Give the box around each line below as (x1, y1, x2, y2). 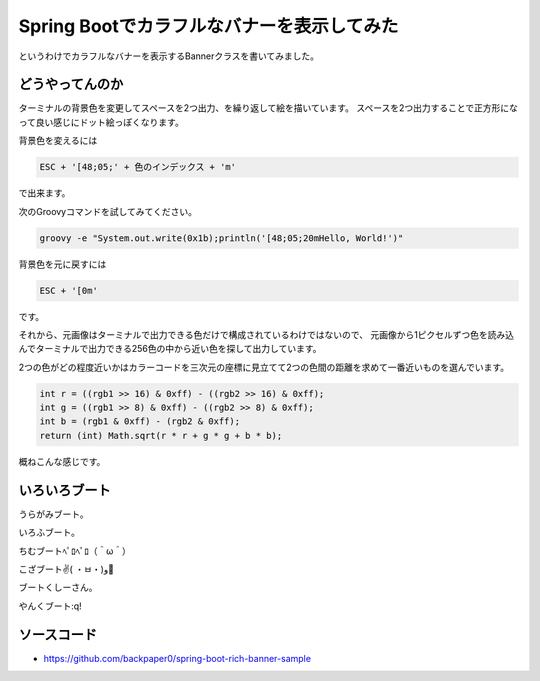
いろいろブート (18, 481, 111, 499)
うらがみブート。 (18, 508, 89, 520)
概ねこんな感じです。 (18, 455, 106, 467)
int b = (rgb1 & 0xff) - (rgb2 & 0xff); (39, 416, 240, 427)
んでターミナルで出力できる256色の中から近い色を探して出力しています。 (18, 343, 322, 355)
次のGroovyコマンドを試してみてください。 (18, 205, 197, 217)
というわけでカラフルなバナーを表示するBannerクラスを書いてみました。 (18, 50, 320, 62)
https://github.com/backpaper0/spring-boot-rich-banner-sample (43, 652, 312, 664)
